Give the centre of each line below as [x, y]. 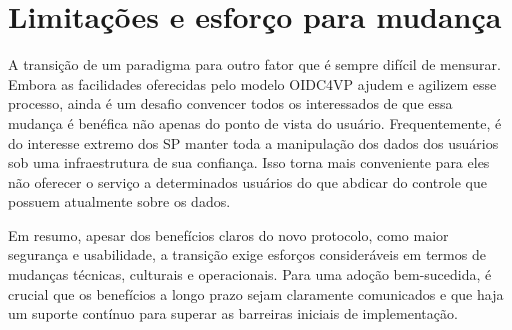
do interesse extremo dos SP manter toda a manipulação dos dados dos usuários [253, 142]
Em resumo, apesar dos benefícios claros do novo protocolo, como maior [228, 234]
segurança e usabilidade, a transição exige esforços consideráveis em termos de [247, 254]
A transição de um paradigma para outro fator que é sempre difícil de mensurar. [254, 64]
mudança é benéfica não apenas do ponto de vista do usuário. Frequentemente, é [255, 122]
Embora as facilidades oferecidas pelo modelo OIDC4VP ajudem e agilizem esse [252, 83]
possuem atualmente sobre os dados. [119, 201]
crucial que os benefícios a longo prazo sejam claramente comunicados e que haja [256, 293]
